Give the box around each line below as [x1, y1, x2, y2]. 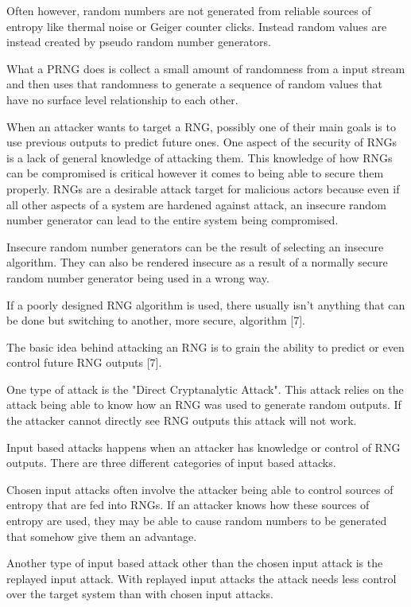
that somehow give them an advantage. [6, 527, 197, 544]
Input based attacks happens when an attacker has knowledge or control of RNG [6, 438, 401, 455]
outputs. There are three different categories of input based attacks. [6, 454, 336, 471]
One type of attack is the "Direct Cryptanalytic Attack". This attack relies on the [6, 380, 404, 397]
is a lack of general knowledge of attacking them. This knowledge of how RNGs [6, 149, 393, 165]
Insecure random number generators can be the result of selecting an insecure [6, 238, 384, 255]
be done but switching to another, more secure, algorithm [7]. [6, 312, 305, 329]
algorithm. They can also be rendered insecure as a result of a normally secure [6, 254, 388, 270]
